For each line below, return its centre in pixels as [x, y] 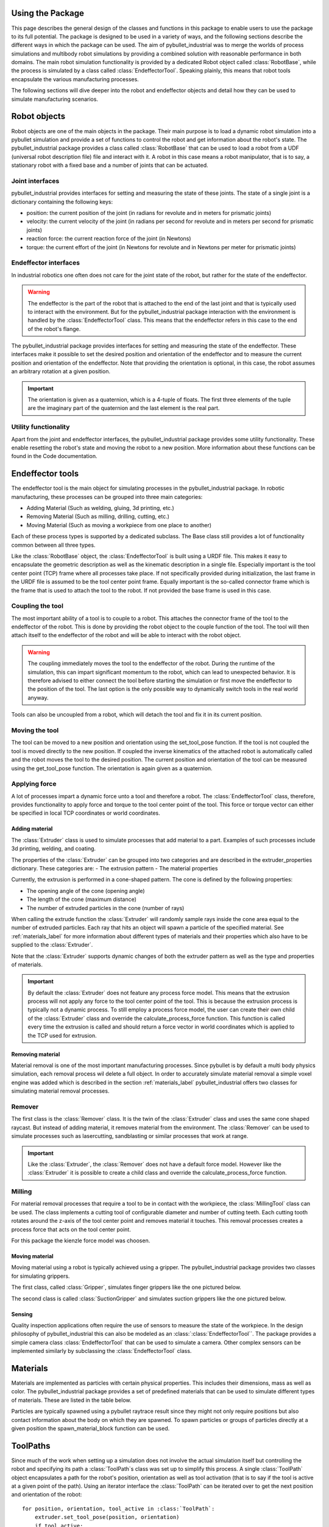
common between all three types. [53, 545]
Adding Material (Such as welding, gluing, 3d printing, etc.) [101, 508]
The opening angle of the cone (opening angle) [86, 891]
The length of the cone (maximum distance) [82, 899]
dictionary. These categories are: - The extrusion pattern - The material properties [115, 868]
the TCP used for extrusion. [62, 1035]
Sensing [22, 1314]
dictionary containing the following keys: [62, 202]
